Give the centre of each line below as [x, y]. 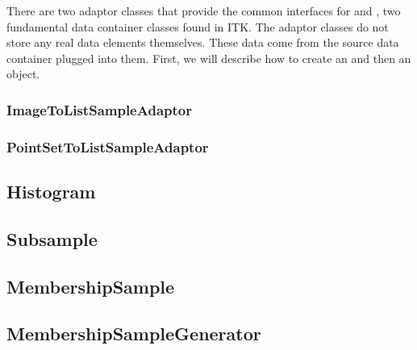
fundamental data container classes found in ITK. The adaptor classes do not [198, 26]
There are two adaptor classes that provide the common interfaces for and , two [204, 10]
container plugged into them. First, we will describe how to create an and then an [209, 58]
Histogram [51, 192]
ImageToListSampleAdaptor [99, 109]
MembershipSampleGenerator [134, 333]
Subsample [52, 238]
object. [23, 74]
